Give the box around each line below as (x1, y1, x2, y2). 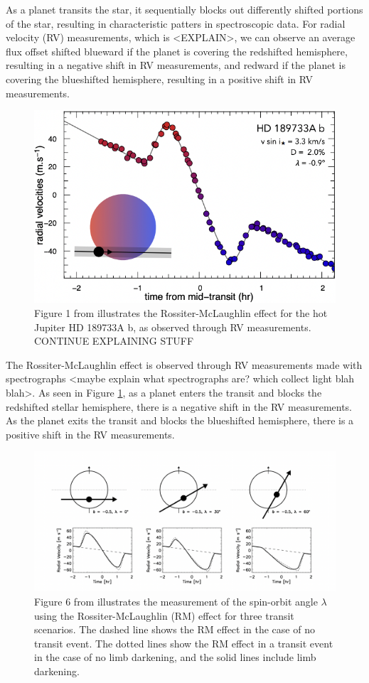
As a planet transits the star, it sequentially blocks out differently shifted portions (6, 2, 363, 16)
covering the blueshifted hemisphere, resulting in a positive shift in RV (6, 71, 313, 86)
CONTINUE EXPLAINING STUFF (34, 333, 194, 348)
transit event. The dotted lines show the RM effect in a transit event (34, 635, 333, 650)
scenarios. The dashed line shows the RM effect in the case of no (34, 622, 315, 637)
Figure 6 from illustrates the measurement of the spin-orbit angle (34, 593, 318, 608)
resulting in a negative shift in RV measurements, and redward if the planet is (6, 58, 346, 72)
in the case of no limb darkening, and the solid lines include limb (34, 650, 316, 665)
